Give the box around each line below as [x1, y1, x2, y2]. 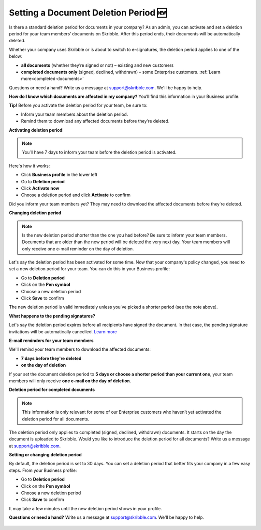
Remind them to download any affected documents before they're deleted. [21, 118, 170, 124]
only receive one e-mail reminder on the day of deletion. [22, 246, 134, 251]
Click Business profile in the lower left [21, 172, 98, 178]
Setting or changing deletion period [9, 452, 82, 458]
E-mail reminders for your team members [9, 338, 94, 343]
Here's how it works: [9, 163, 50, 169]
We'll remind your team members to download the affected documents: [9, 346, 151, 352]
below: [9, 53, 23, 59]
